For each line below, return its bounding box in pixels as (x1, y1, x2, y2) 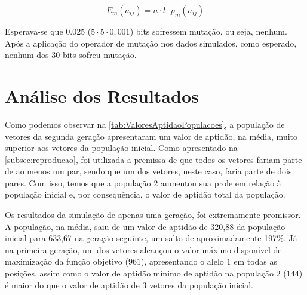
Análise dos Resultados (5, 83, 199, 107)
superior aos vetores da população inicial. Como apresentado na (5, 142, 238, 154)
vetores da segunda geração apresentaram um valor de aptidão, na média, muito (5, 130, 298, 142)
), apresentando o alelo (140, 255, 224, 268)
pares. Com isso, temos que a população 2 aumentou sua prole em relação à (5, 176, 281, 189)
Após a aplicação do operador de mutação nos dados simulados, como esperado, (5, 36, 297, 49)
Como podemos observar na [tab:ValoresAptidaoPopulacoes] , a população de (5, 118, 285, 130)
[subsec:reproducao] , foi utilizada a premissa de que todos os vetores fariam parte (5, 153, 302, 165)
